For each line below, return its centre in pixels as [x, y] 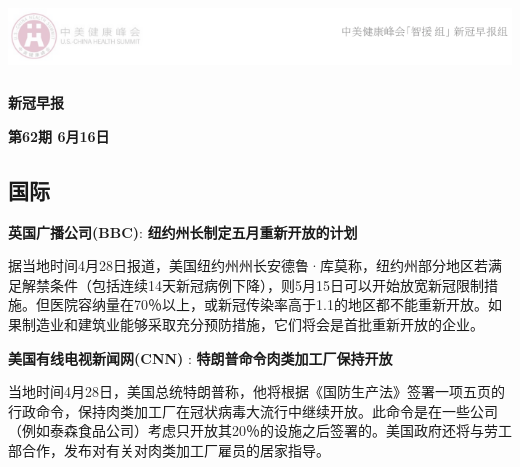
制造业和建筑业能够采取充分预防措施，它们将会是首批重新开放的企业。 [252, 323]
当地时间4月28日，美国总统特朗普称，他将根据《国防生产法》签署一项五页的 [256, 391]
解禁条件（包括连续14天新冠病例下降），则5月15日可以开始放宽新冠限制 [252, 284]
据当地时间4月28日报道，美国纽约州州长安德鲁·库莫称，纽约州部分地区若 [248, 265]
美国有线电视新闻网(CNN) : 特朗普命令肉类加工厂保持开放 [200, 357]
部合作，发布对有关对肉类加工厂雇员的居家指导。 [169, 449]
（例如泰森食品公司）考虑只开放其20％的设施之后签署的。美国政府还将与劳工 [260, 430]
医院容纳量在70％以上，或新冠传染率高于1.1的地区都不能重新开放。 [268, 304]
